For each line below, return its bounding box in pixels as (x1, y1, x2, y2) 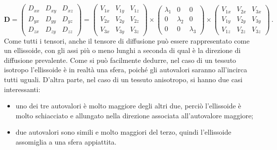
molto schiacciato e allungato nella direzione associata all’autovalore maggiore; (15, 110, 254, 120)
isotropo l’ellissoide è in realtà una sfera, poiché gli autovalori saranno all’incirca (4, 64, 247, 75)
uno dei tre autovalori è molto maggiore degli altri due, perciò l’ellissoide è (15, 100, 241, 111)
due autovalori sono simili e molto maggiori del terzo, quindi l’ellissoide (15, 127, 231, 137)
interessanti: (4, 84, 41, 94)
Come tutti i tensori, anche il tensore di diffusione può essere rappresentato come (4, 35, 250, 46)
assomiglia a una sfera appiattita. (15, 136, 117, 147)
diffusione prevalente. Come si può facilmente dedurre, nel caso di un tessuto (4, 54, 236, 65)
